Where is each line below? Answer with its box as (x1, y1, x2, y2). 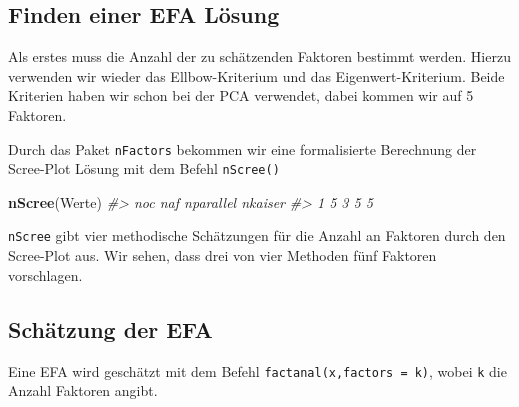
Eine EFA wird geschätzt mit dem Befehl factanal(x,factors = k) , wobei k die (8, 360, 507, 381)
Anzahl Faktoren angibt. (8, 380, 158, 401)
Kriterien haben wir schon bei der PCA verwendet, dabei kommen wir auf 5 (8, 85, 474, 106)
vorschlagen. (8, 264, 83, 285)
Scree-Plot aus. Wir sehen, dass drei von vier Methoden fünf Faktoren (8, 245, 437, 266)
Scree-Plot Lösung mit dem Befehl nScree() (8, 158, 280, 179)
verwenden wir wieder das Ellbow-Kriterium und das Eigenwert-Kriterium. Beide (8, 65, 505, 86)
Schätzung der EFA (8, 313, 213, 344)
